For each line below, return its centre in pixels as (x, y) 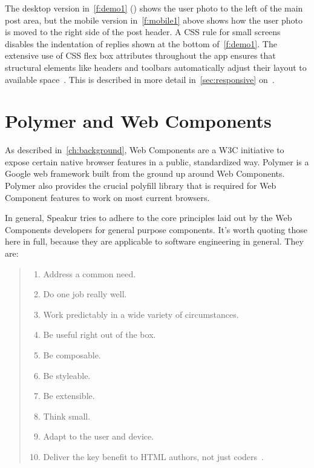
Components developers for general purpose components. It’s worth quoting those (156, 229)
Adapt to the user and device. (99, 436)
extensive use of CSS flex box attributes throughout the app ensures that (140, 55)
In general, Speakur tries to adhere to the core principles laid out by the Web (149, 218)
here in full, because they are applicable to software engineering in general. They (154, 241)
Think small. (67, 416)
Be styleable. (67, 375)
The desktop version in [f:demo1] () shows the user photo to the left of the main (154, 8)
